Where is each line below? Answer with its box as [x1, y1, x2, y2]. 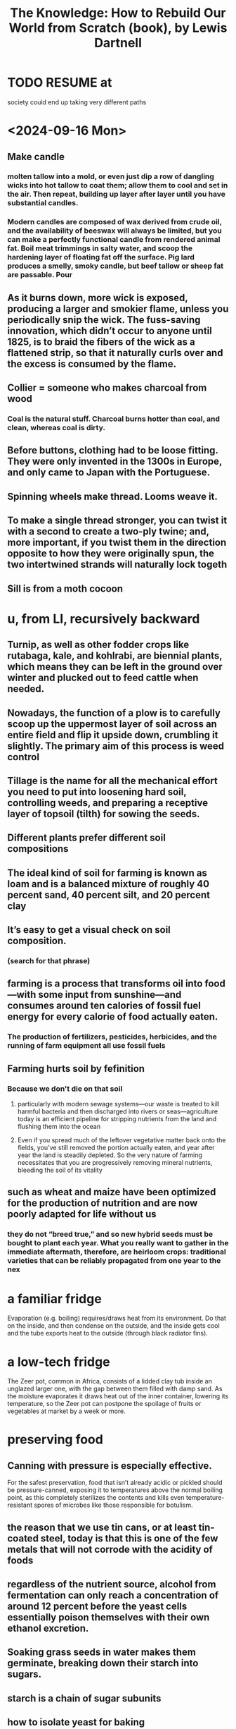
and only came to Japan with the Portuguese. [7, 467, 211, 479]
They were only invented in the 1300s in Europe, [7, 456, 223, 468]
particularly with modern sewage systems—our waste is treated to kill [17, 1100, 220, 1108]
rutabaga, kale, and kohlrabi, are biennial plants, [7, 650, 223, 662]
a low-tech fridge [7, 1354, 110, 1369]
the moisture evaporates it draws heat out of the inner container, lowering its [7, 1392, 229, 1400]
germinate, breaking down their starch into [7, 1657, 199, 1669]
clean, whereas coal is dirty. [7, 423, 105, 433]
